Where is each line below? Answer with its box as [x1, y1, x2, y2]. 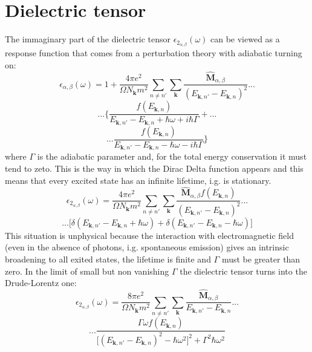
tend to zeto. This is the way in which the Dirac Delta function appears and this [5, 162, 304, 175]
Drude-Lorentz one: [5, 276, 77, 289]
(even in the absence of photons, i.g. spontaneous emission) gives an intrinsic [5, 241, 289, 253]
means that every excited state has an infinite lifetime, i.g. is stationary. [5, 174, 271, 186]
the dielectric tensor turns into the [180, 264, 307, 277]
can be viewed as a [210, 33, 280, 45]
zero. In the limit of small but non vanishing [5, 264, 169, 277]
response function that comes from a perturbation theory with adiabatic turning [5, 47, 302, 59]
